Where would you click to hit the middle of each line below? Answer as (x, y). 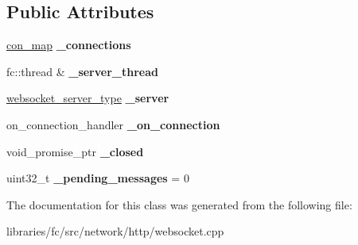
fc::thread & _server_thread (82, 71)
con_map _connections (69, 45)
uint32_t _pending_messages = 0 (98, 178)
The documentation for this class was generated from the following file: (179, 204)
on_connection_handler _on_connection (113, 124)
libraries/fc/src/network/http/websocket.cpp (115, 231)
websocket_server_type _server (88, 98)
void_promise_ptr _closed (75, 151)
